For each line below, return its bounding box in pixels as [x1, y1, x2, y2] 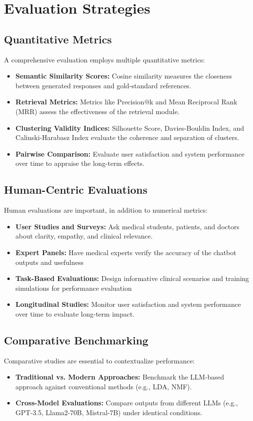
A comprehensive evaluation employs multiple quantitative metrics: [4, 54, 205, 64]
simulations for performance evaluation [15, 282, 132, 293]
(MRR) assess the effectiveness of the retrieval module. [15, 106, 180, 116]
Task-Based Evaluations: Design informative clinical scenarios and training [15, 273, 249, 283]
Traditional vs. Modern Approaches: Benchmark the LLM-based [15, 372, 224, 382]
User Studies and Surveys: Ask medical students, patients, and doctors [15, 221, 239, 231]
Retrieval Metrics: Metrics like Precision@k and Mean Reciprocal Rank [15, 97, 237, 107]
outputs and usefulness [15, 257, 84, 267]
